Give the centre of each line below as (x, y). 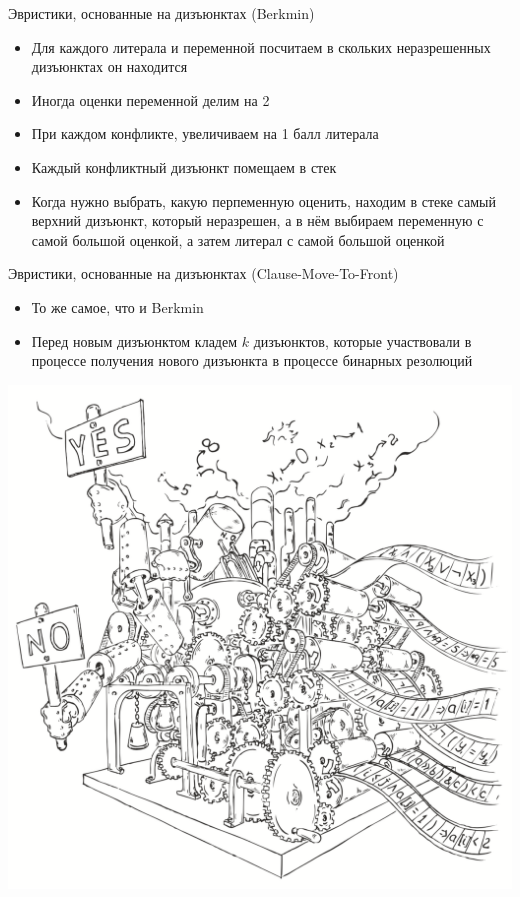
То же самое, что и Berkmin (117, 306)
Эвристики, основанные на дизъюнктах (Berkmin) (161, 13)
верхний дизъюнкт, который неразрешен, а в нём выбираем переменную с (257, 220)
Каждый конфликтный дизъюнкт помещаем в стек (184, 166)
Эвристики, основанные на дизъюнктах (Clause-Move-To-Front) (203, 273)
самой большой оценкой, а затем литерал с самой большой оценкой (238, 239)
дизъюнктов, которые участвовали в (362, 340)
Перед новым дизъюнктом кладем (134, 340)
